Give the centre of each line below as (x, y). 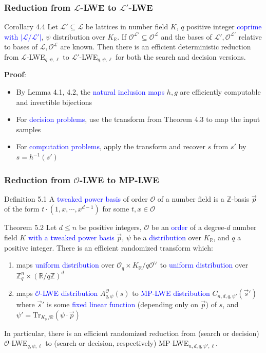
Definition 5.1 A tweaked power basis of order (76, 198)
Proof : (15, 74)
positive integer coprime (224, 27)
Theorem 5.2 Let (31, 227)
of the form (22, 209)
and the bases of (186, 36)
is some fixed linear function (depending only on (123, 304)
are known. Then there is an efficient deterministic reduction (156, 47)
